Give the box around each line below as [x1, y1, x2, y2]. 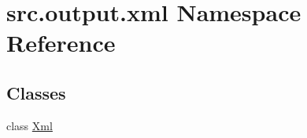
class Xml [6, 117, 53, 133]
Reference [6, 27, 116, 59]
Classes [6, 80, 66, 104]
